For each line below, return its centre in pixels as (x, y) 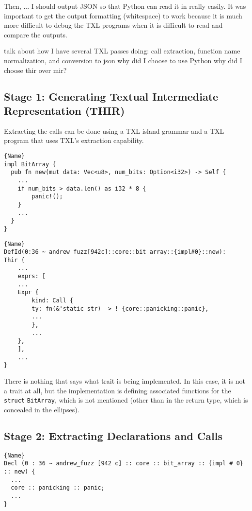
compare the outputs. (36, 34)
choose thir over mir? (35, 70)
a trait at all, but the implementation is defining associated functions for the (118, 390)
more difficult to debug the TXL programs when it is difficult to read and (113, 25)
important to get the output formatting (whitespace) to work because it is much (123, 15)
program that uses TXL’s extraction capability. (74, 140)
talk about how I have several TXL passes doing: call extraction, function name (122, 51)
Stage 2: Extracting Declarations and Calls (113, 435)
